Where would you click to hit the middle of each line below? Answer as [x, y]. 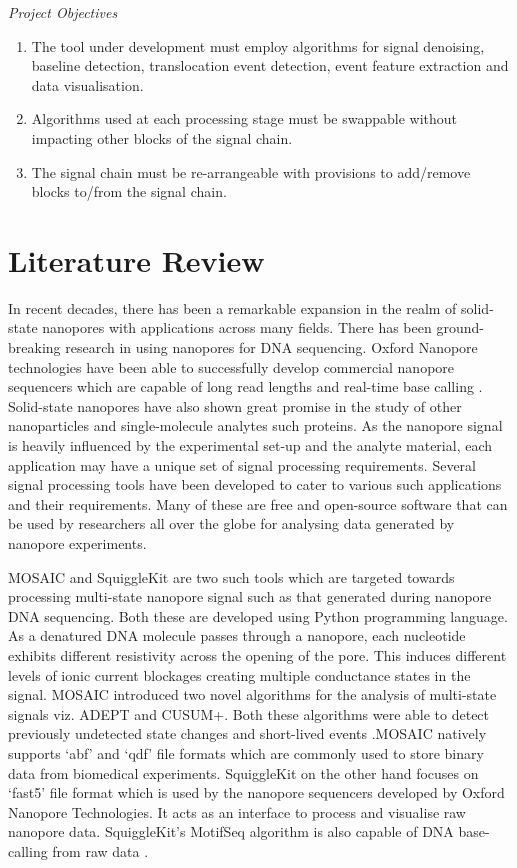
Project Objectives [63, 12]
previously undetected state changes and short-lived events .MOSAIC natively [247, 733]
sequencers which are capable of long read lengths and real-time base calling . [245, 386]
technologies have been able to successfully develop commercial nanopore [231, 366]
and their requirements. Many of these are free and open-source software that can [258, 503]
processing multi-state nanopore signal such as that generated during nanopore [250, 596]
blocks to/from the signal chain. [129, 191]
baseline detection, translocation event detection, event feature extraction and [270, 65]
